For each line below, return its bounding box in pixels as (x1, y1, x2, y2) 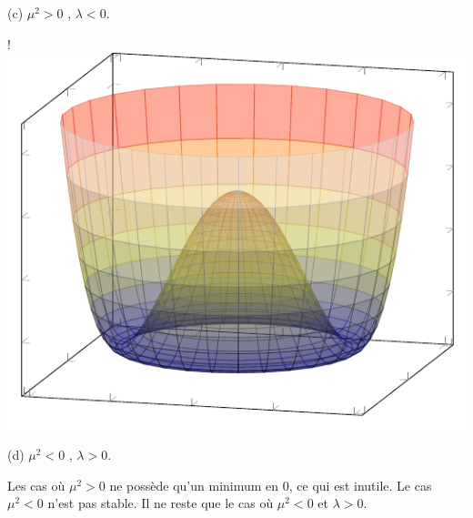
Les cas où (7, 475, 65, 494)
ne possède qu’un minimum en (109, 475, 279, 494)
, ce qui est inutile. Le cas (288, 475, 432, 494)
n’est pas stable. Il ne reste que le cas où (47, 493, 274, 513)
